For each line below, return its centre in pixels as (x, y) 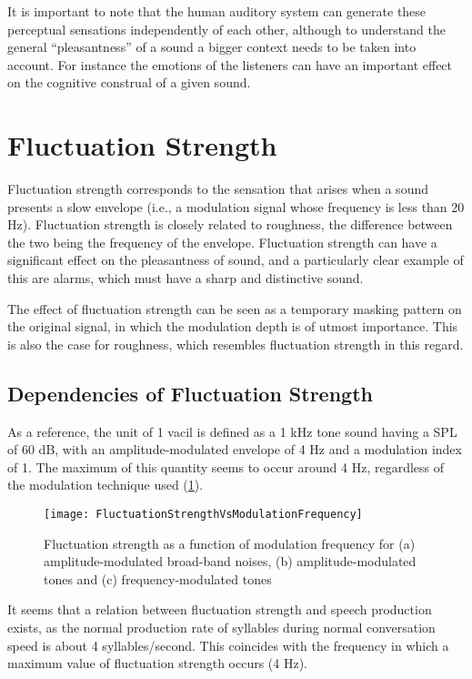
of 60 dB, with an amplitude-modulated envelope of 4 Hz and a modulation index (235, 449)
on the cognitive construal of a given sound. (129, 82)
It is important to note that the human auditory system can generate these (217, 11)
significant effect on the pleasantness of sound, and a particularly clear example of (236, 260)
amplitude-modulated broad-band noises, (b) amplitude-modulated (230, 561)
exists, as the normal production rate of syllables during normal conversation (221, 628)
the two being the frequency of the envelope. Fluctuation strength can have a (222, 242)
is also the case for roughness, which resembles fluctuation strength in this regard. (236, 344)
